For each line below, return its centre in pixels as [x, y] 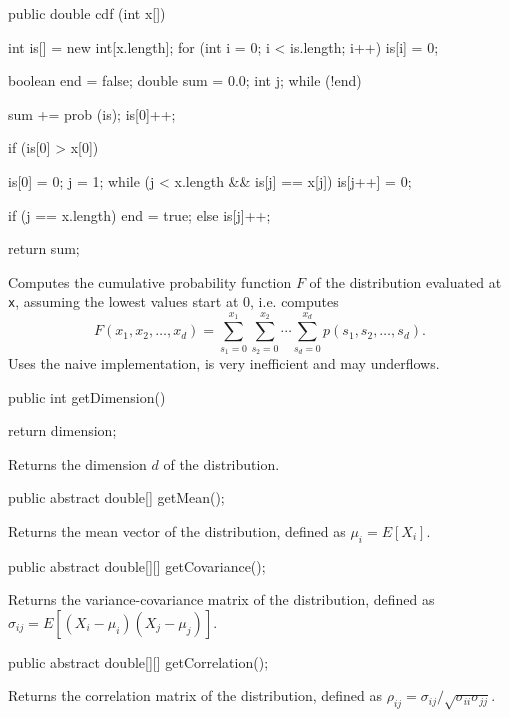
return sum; [44, 248]
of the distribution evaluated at [405, 281]
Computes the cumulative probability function [150, 281]
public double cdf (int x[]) [87, 13]
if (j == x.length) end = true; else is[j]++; [139, 214]
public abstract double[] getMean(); [116, 497]
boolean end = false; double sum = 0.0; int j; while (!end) [185, 80]
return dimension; [62, 430]
